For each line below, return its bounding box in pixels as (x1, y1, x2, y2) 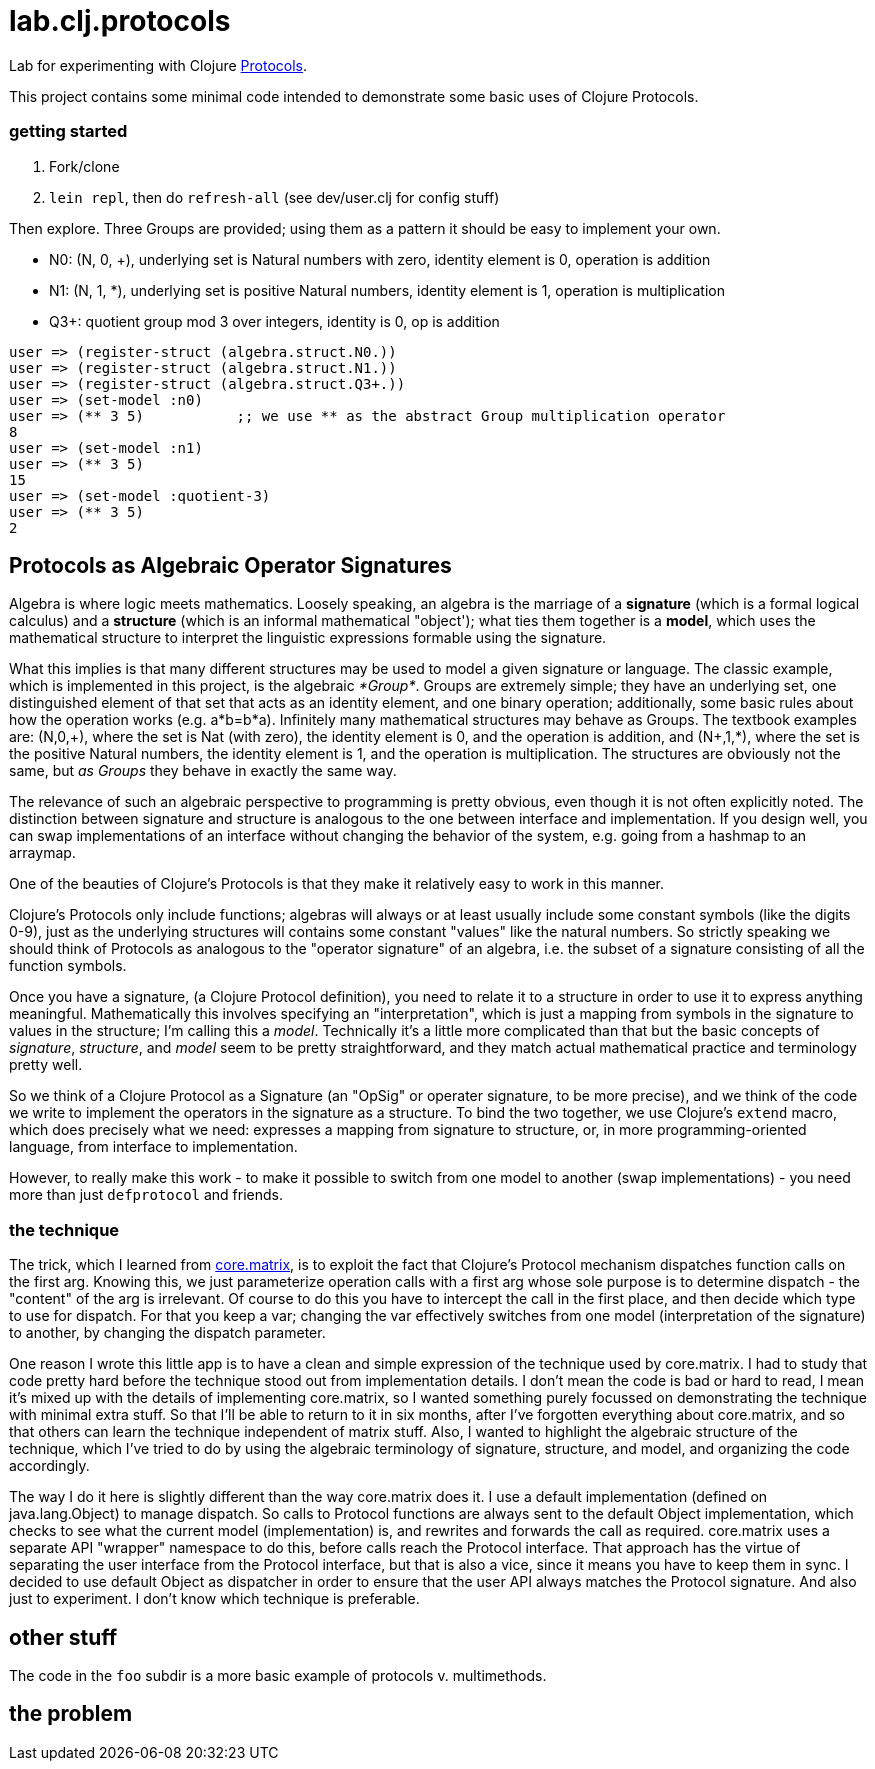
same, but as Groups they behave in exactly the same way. (9, 762, 397, 780)
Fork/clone (49, 157, 120, 175)
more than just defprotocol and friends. (9, 1186, 284, 1204)
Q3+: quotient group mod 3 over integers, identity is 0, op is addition (49, 312, 500, 330)
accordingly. (9, 1457, 90, 1475)
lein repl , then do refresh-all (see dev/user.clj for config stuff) (49, 188, 500, 206)
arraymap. (9, 844, 76, 862)
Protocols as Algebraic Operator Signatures (9, 552, 452, 578)
